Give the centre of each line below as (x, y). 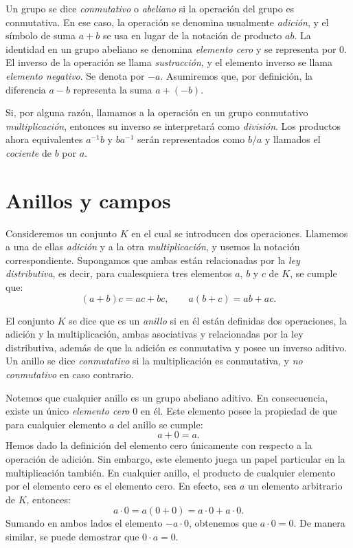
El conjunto (30, 320)
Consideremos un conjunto (61, 233)
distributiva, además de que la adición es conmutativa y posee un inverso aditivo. (176, 347)
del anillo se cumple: (160, 424)
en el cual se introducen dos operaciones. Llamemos (240, 233)
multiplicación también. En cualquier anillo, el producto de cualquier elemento (171, 472)
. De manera (319, 523)
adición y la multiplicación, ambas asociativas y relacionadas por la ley (155, 334)
